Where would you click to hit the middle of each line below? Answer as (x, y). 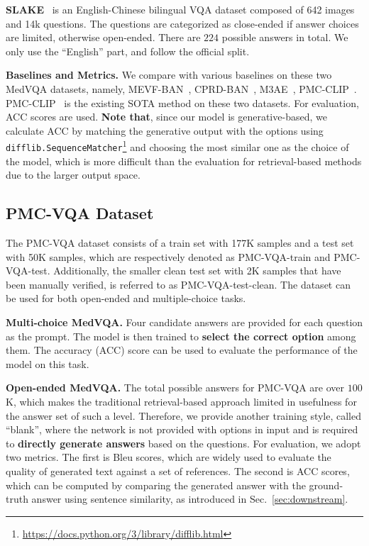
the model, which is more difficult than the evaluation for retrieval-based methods (184, 161)
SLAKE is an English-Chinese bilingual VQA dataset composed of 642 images (180, 9)
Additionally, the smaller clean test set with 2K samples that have (197, 271)
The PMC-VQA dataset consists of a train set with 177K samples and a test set (180, 243)
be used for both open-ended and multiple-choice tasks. (126, 298)
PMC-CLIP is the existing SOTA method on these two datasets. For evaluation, (182, 102)
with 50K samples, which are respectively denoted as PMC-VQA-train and (168, 256)
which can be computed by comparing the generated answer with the (156, 485)
